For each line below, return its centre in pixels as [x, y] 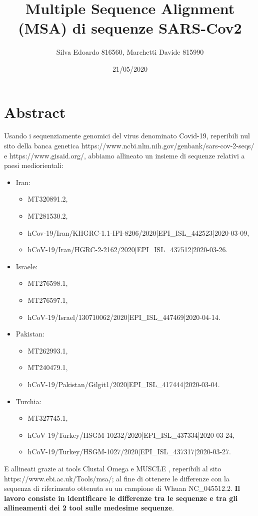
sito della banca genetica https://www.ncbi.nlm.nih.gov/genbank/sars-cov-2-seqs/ [129, 146]
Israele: [27, 266]
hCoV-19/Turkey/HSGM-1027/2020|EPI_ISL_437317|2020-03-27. [129, 452]
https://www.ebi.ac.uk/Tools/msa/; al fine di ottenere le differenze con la [117, 478]
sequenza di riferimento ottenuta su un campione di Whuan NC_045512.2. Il [122, 488]
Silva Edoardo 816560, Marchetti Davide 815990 [130, 52]
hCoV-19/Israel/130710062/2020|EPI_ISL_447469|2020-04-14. [124, 317]
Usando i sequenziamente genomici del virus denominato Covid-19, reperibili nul [127, 136]
